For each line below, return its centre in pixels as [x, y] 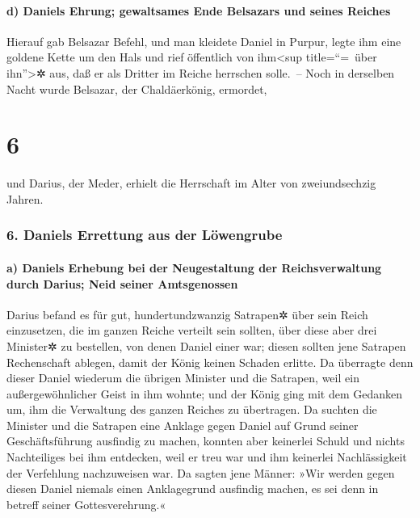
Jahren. [25, 198]
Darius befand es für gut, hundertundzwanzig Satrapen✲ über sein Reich [187, 314]
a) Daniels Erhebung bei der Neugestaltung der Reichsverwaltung [194, 267]
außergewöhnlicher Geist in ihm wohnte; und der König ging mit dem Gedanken [205, 393]
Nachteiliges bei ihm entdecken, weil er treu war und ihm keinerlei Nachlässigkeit [207, 457]
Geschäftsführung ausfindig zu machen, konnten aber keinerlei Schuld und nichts [206, 441]
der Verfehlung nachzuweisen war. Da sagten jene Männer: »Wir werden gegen [201, 472]
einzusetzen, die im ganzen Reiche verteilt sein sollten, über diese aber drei [192, 330]
